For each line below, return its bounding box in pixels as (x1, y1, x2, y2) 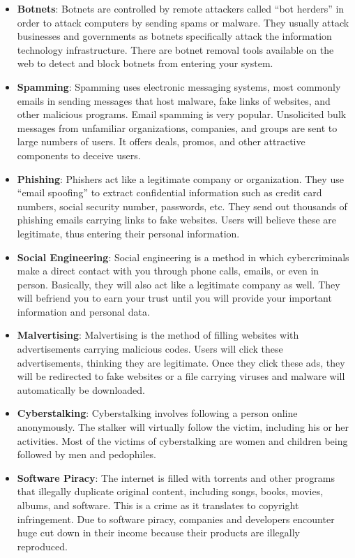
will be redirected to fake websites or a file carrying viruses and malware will (17, 369, 345, 383)
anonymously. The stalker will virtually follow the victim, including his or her (17, 420, 349, 434)
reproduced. (17, 538, 68, 553)
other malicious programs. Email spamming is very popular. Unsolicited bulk (17, 107, 347, 122)
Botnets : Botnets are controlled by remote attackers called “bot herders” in (17, 1, 345, 15)
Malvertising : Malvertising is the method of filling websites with (17, 328, 299, 342)
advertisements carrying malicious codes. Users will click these (17, 342, 283, 356)
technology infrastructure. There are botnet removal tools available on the (17, 42, 334, 57)
